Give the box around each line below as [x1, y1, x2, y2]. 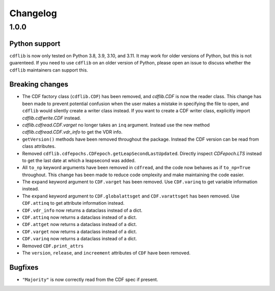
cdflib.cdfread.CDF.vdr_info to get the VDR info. [22, 129, 123, 135]
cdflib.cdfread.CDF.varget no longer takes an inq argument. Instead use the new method [22, 122, 210, 128]
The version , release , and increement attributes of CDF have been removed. [22, 250, 191, 256]
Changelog [9, 8, 57, 19]
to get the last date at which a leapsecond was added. [22, 157, 136, 164]
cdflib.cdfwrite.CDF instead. [22, 115, 81, 121]
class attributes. [22, 143, 56, 149]
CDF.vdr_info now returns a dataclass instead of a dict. [22, 207, 143, 213]
